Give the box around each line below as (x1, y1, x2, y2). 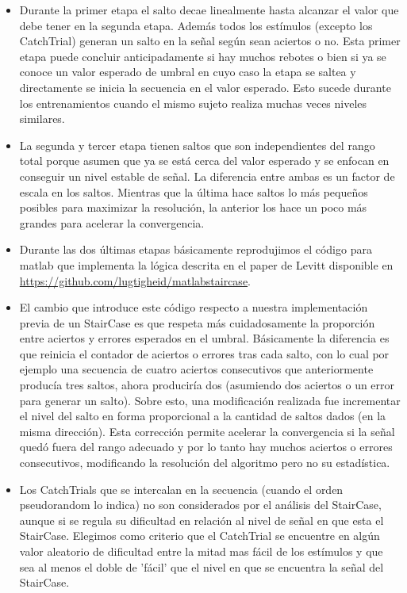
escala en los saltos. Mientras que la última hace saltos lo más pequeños (19, 183, 368, 200)
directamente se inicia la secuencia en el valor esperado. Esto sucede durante (19, 78, 391, 95)
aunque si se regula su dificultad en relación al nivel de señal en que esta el (19, 511, 384, 528)
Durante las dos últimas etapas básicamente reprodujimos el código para (19, 241, 372, 258)
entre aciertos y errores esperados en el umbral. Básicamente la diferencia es (19, 330, 390, 346)
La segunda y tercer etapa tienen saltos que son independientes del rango (19, 136, 375, 153)
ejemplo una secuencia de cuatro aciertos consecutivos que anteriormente (19, 361, 374, 377)
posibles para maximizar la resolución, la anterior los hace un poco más (19, 199, 367, 216)
